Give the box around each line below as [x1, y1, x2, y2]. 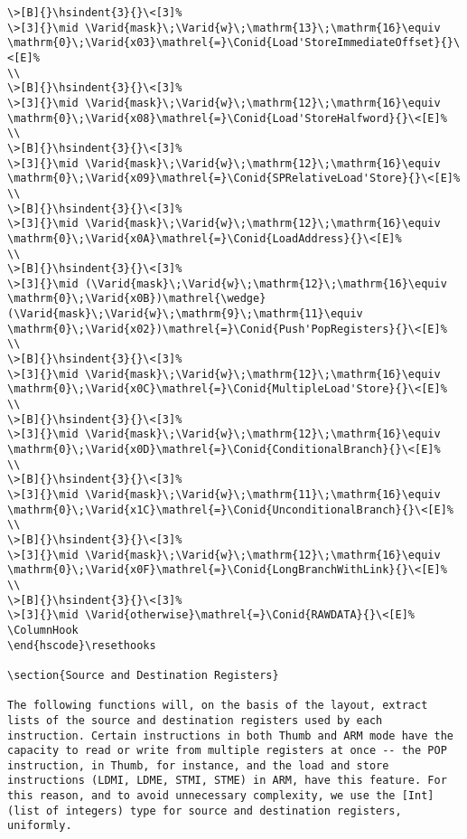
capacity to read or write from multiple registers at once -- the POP [7, 744, 447, 758]
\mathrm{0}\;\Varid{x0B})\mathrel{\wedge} [7, 292, 266, 306]
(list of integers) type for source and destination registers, [7, 804, 402, 817]
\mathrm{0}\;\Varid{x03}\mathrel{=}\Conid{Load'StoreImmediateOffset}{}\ [7, 36, 461, 50]
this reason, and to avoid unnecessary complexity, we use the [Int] [7, 789, 434, 803]
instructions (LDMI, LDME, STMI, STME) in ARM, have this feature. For [7, 774, 447, 787]
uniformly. [7, 819, 72, 833]
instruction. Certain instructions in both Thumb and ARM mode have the [7, 729, 453, 742]
